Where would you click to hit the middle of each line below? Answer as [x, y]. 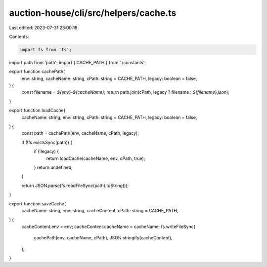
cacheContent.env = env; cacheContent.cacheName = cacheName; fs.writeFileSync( [108, 227]
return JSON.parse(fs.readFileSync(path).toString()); [75, 186]
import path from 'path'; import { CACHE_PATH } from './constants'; [78, 62]
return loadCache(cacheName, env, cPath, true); [96, 158]
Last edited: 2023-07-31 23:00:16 [43, 28]
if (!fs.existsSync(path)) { [47, 142]
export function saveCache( [38, 204]
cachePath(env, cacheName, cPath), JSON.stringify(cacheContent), [103, 238]
